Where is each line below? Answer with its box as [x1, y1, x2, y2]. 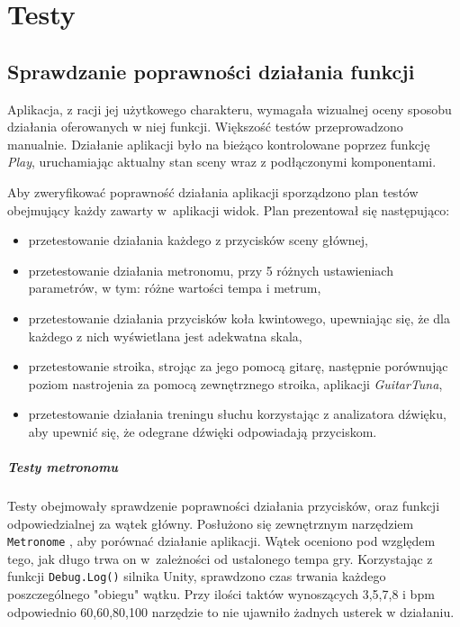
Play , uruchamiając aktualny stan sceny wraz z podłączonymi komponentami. [7, 152, 437, 171]
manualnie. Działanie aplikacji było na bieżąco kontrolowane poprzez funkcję [7, 134, 430, 153]
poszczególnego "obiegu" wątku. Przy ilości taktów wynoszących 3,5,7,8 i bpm [7, 585, 435, 604]
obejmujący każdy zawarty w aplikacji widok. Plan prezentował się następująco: [7, 200, 450, 219]
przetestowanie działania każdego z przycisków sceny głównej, [28, 231, 368, 250]
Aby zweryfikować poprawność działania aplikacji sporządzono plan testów [7, 182, 419, 201]
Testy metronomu [7, 458, 119, 477]
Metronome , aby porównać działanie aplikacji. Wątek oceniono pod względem [7, 532, 436, 550]
